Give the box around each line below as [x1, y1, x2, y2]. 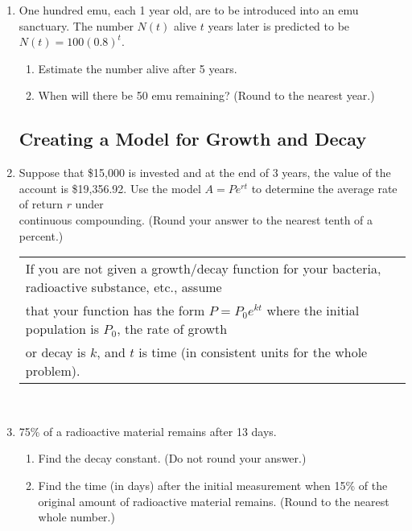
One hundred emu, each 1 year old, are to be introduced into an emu [19, 2, 359, 18]
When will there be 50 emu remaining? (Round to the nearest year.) [38, 87, 375, 104]
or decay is [25, 343, 86, 362]
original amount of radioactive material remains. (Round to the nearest [38, 492, 389, 509]
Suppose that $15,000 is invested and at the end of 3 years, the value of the [19, 164, 391, 181]
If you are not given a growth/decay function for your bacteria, [25, 259, 381, 278]
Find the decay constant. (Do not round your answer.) [38, 450, 307, 467]
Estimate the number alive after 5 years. [38, 60, 237, 76]
